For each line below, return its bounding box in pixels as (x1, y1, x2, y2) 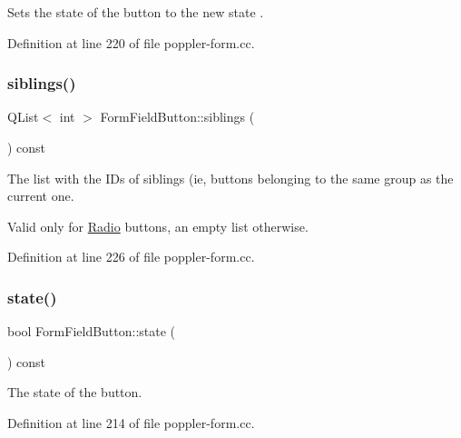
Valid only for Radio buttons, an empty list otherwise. (7, 216, 309, 235)
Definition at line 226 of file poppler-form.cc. (7, 247, 255, 266)
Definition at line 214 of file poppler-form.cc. (7, 413, 255, 432)
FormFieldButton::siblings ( (100, 107, 255, 126)
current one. (7, 186, 74, 205)
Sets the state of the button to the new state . (7, 3, 264, 21)
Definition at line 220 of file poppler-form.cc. (7, 33, 255, 52)
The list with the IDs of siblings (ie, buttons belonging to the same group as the (7, 168, 454, 187)
